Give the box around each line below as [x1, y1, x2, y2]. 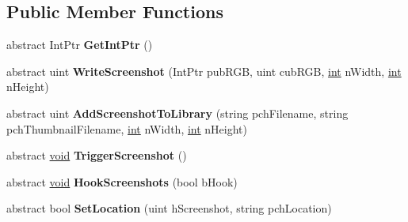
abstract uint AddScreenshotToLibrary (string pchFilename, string [6, 104, 349, 121]
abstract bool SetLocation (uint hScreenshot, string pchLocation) [6, 200, 332, 216]
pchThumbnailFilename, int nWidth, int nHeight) [6, 120, 248, 137]
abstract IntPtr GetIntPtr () [6, 36, 153, 53]
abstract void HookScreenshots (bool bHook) [6, 173, 238, 190]
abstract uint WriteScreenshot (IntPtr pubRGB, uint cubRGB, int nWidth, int [6, 62, 402, 79]
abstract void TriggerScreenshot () [6, 147, 187, 164]
